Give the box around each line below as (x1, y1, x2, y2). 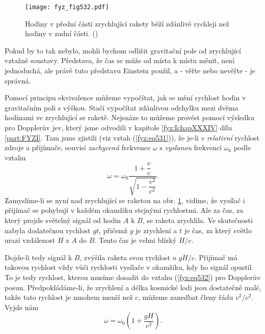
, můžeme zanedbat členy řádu (138, 292, 233, 302)
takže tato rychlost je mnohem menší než (5, 292, 133, 302)
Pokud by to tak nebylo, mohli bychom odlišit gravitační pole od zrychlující (5, 45, 241, 55)
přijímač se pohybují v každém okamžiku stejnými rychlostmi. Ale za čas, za (5, 205, 244, 215)
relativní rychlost (206, 132, 259, 143)
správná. (5, 75, 31, 86)
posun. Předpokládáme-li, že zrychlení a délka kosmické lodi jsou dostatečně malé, (5, 282, 261, 292)
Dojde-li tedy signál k (5, 252, 72, 262)
